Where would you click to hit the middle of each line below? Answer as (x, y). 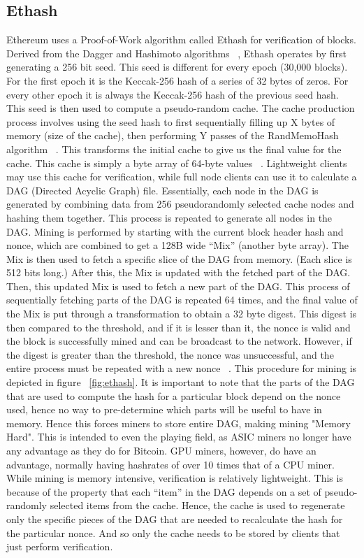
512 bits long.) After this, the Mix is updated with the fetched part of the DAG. (179, 272)
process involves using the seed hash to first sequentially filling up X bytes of (171, 121)
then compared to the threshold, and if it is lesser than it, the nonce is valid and (179, 327)
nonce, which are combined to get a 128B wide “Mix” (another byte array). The (177, 245)
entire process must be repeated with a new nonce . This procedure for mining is (182, 368)
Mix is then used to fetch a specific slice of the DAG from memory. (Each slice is (179, 258)
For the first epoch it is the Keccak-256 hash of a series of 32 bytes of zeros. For (177, 80)
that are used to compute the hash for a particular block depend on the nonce (174, 395)
